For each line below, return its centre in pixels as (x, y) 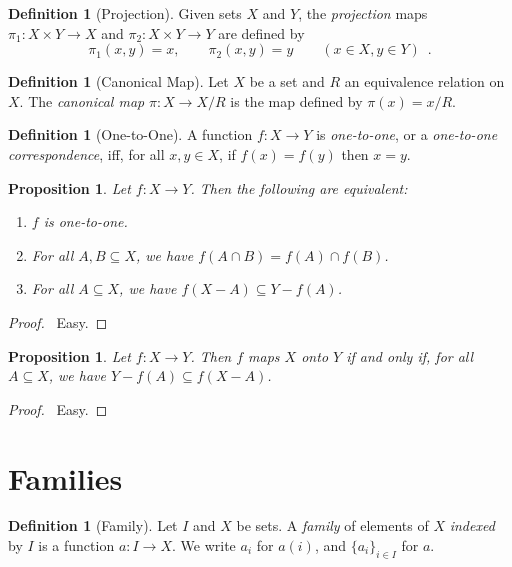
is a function (76, 545)
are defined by (261, 32)
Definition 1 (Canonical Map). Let (118, 81)
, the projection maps (363, 13)
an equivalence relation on (424, 81)
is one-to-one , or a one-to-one (407, 134)
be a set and (287, 81)
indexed (472, 525)
